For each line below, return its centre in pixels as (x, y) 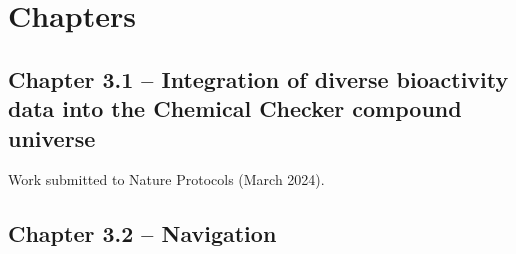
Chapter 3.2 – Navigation (142, 233)
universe (52, 137)
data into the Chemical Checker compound (235, 108)
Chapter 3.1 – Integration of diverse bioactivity (258, 78)
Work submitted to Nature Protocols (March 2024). (166, 179)
